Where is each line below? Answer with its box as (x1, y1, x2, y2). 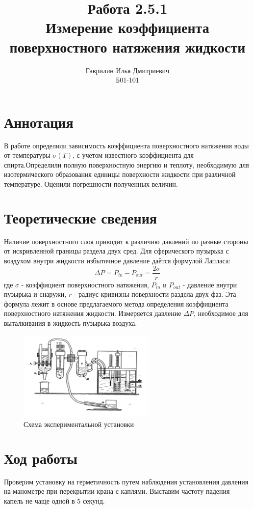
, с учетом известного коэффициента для (73, 150, 194, 160)
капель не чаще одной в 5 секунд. (4, 495, 105, 506)
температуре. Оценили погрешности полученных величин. (4, 179, 178, 189)
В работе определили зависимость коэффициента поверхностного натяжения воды (4, 140, 249, 150)
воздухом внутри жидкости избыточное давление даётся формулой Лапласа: (4, 255, 231, 265)
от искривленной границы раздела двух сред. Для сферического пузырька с (4, 246, 229, 256)
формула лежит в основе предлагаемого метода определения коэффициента (4, 298, 228, 309)
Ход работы (4, 448, 77, 468)
